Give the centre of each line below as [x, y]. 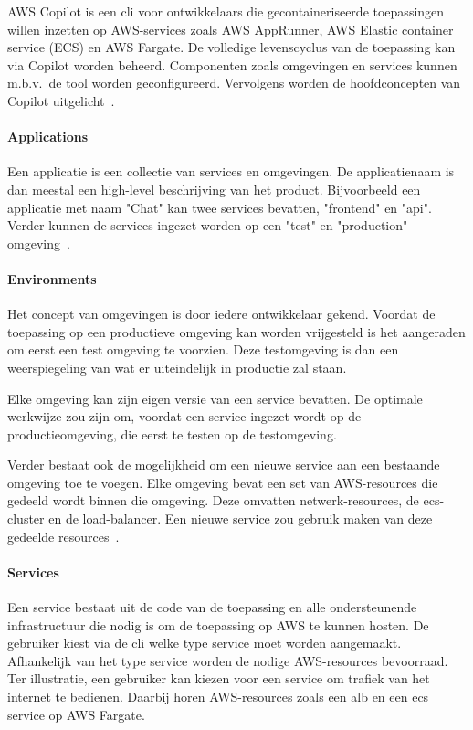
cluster [26, 518]
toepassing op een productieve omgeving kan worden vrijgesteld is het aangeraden [236, 331]
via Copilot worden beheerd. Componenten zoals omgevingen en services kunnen [232, 64]
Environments [52, 278]
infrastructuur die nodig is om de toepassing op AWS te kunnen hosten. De [218, 624]
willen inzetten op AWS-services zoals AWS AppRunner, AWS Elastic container [231, 29]
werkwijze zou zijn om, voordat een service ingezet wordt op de [184, 416]
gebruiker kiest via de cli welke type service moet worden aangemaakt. [205, 643]
